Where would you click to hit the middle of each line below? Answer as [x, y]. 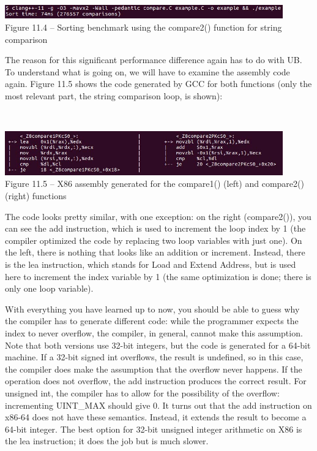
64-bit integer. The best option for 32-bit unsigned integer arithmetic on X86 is [154, 429]
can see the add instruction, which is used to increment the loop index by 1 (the [155, 228]
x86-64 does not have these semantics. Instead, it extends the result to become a [156, 417]
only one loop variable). [49, 288]
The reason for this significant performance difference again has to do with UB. [154, 60]
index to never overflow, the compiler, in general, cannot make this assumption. [154, 332]
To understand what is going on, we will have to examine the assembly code [147, 71]
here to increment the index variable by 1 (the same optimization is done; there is [158, 276]
